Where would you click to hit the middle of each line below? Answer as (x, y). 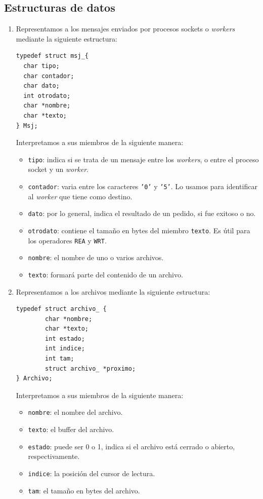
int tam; (60, 359)
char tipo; (41, 66)
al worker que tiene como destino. (80, 196)
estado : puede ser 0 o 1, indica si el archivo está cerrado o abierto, (131, 446)
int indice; (65, 349)
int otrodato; (47, 96)
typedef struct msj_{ (52, 56)
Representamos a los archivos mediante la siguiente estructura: (113, 291)
